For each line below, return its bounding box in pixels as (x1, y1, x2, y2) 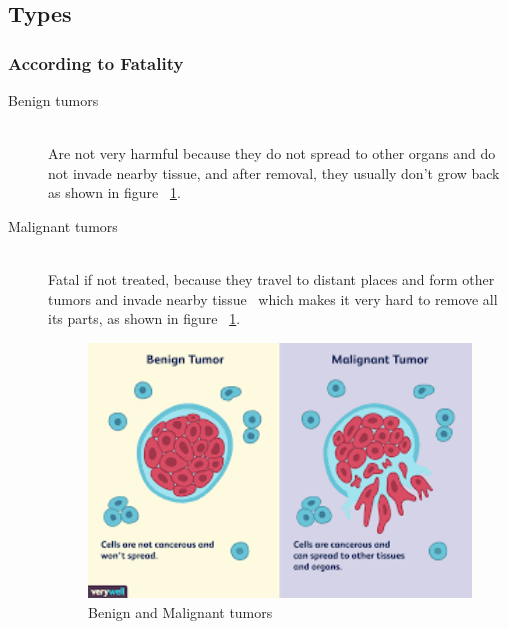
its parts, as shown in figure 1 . (48, 308, 241, 329)
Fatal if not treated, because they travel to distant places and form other (48, 269, 495, 290)
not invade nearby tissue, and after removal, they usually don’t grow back (48, 162, 500, 183)
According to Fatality (8, 50, 184, 75)
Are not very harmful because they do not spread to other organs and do (48, 143, 496, 164)
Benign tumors (8, 90, 99, 110)
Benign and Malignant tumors (88, 602, 273, 623)
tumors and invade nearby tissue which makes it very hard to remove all (48, 288, 498, 309)
